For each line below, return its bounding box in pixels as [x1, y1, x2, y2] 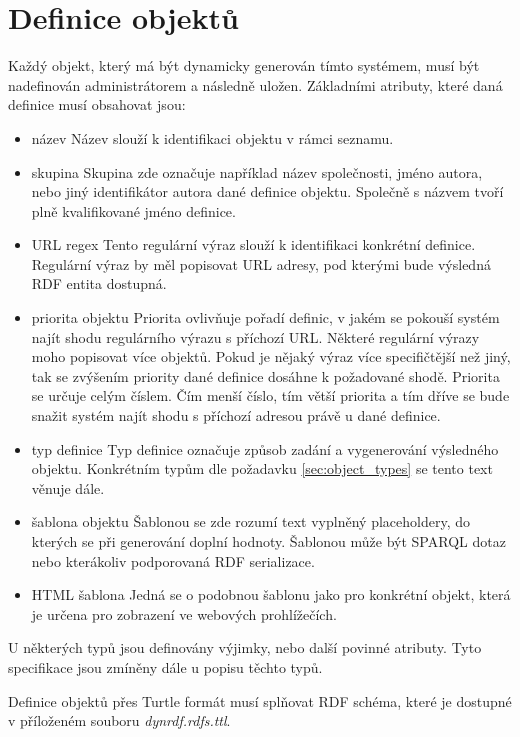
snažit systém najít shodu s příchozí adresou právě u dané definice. [31, 405, 441, 426]
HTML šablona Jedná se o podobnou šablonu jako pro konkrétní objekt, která [31, 584, 511, 605]
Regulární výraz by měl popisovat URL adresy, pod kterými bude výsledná [31, 253, 491, 274]
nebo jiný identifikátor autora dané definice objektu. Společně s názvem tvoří [31, 181, 504, 202]
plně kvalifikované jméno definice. [31, 200, 236, 221]
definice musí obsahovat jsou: [8, 94, 186, 115]
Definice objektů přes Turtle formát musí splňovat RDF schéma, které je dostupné [8, 690, 512, 711]
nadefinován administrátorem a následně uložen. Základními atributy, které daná [8, 74, 503, 95]
